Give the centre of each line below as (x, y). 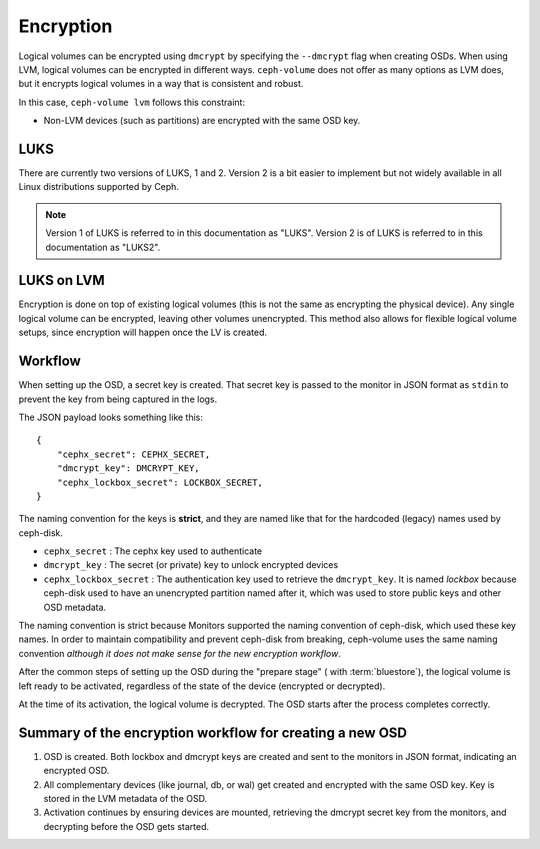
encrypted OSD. (76, 771)
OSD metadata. (75, 607)
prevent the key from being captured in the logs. (118, 399)
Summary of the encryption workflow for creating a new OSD (213, 732)
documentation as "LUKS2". (103, 247)
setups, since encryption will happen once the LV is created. (143, 332)
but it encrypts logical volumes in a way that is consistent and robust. (161, 84)
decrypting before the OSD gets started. (126, 826)
